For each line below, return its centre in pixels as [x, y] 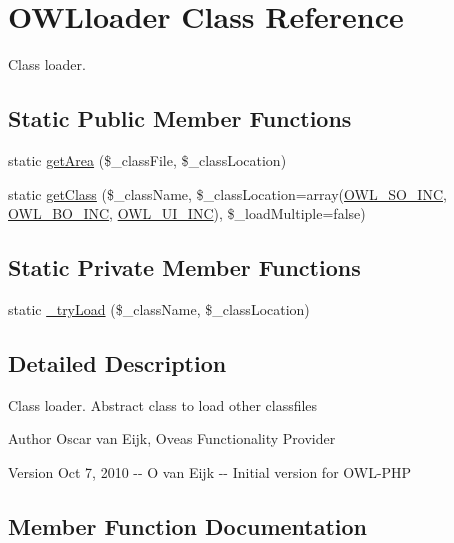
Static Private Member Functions [184, 267]
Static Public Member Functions [180, 118]
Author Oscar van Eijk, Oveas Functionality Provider [172, 438]
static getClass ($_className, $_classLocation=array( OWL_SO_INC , [227, 193]
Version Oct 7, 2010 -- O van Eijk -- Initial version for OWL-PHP [210, 471]
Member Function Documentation [188, 525]
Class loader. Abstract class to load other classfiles [163, 404]
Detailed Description [117, 362]
